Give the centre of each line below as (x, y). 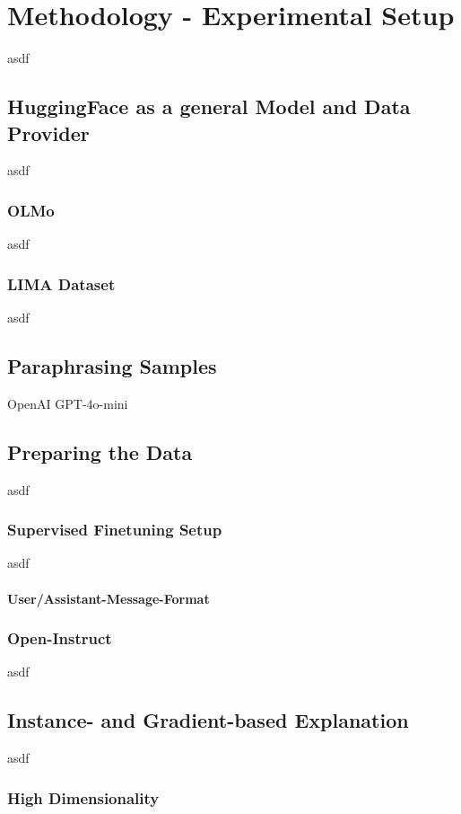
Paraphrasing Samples (112, 365)
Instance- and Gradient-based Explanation (208, 720)
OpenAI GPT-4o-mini (68, 403)
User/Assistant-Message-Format (109, 598)
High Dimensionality (83, 797)
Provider (48, 133)
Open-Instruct (60, 638)
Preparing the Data (100, 451)
